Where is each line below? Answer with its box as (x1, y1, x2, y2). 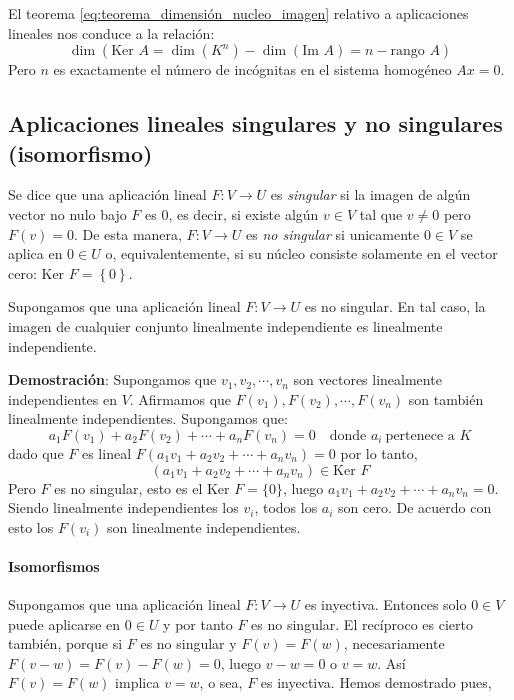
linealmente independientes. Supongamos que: (8, 408, 288, 429)
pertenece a (385, 428, 455, 443)
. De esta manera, (73, 223, 182, 244)
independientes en (8, 388, 117, 409)
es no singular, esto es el (54, 477, 203, 498)
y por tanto (163, 613, 233, 634)
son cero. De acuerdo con (338, 497, 492, 518)
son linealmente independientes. (107, 516, 301, 537)
